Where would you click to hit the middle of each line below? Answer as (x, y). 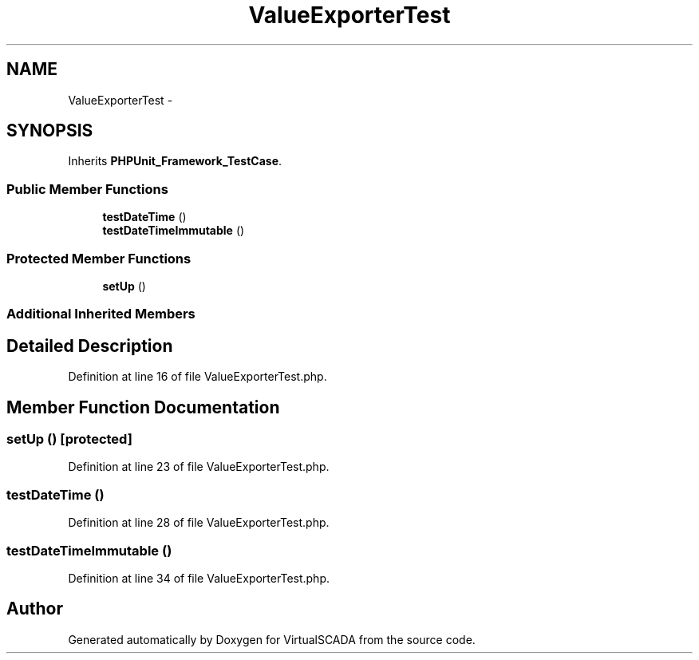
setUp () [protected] (69, 439)
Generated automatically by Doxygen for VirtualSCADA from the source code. (272, 639)
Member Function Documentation (143, 407)
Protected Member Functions (99, 258)
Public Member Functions (87, 189)
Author (35, 609)
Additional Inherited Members (101, 314)
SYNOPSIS (50, 131)
